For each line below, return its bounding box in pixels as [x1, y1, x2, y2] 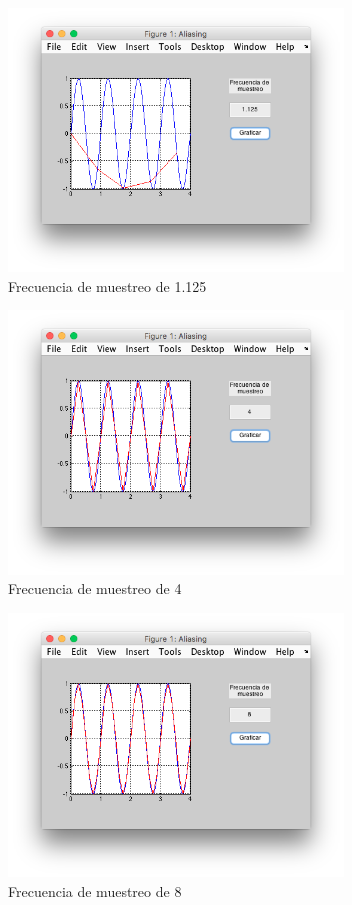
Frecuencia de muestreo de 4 [8, 578, 182, 599]
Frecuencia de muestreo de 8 [8, 880, 182, 901]
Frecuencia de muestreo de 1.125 [8, 275, 207, 296]
